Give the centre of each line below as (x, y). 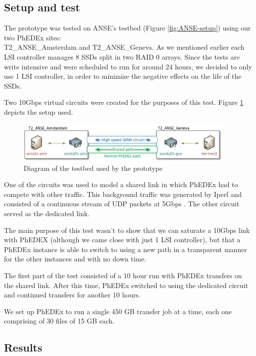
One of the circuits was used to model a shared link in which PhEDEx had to (121, 184)
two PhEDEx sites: (33, 37)
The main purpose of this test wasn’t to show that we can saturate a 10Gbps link (127, 230)
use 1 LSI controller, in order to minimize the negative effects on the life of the (123, 76)
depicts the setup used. (39, 112)
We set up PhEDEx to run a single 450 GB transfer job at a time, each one (118, 311)
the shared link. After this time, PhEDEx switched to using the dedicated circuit (126, 285)
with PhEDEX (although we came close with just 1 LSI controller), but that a (122, 240)
